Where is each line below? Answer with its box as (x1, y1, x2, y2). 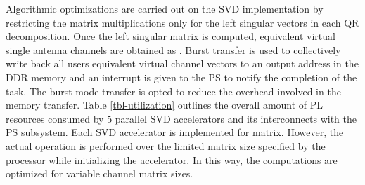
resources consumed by (6, 111, 104, 125)
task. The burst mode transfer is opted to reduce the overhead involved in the (6, 83, 341, 98)
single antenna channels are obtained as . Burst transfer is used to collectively (6, 42, 341, 57)
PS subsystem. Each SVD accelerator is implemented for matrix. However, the (6, 125, 344, 139)
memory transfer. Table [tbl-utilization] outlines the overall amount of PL (6, 97, 324, 112)
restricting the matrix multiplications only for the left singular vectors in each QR (6, 15, 359, 29)
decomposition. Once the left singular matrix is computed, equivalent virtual (6, 29, 335, 43)
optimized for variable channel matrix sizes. (6, 166, 193, 181)
